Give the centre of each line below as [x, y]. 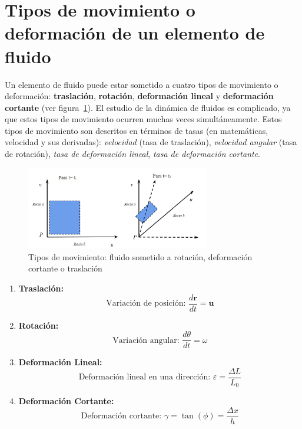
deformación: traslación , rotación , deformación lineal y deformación [139, 96]
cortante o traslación [65, 268]
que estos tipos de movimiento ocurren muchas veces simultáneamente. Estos [143, 119]
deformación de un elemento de [135, 33]
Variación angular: [146, 340]
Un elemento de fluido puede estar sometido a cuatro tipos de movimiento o [142, 84]
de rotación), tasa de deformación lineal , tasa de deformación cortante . [133, 154]
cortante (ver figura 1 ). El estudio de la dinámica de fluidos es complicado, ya [148, 107]
